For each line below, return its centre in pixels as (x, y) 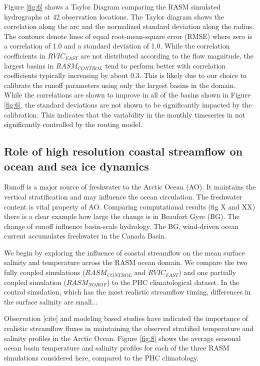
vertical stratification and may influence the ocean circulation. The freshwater (123, 196)
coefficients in (25, 55)
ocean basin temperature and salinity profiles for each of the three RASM (117, 348)
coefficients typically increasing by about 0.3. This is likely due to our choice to (125, 75)
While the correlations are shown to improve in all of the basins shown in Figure (127, 95)
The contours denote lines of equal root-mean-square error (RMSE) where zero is (128, 36)
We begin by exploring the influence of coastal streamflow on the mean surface (124, 252)
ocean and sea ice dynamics (76, 166)
